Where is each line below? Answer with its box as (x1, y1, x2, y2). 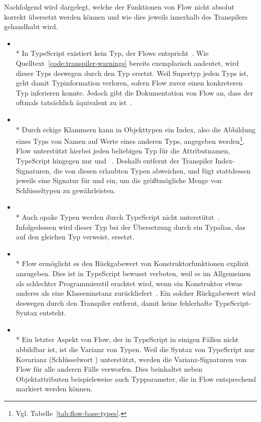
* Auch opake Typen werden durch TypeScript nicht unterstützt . (16, 211, 220, 222)
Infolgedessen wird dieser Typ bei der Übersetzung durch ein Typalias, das (16, 221, 246, 232)
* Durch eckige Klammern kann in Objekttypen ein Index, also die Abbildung (16, 124, 255, 134)
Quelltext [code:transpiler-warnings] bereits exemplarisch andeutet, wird (16, 57, 239, 68)
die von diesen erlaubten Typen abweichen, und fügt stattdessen (53, 165, 251, 176)
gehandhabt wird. (4, 21, 58, 32)
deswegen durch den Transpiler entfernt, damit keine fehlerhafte (16, 297, 212, 308)
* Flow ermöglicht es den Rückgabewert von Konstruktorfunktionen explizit (16, 258, 249, 269)
